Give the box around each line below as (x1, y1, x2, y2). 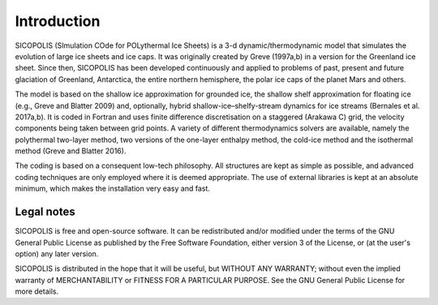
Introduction (15, 12, 101, 30)
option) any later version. (15, 248, 99, 259)
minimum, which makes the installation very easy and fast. (15, 183, 211, 194)
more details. (15, 286, 59, 296)
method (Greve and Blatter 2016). (15, 146, 127, 156)
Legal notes (15, 205, 76, 219)
